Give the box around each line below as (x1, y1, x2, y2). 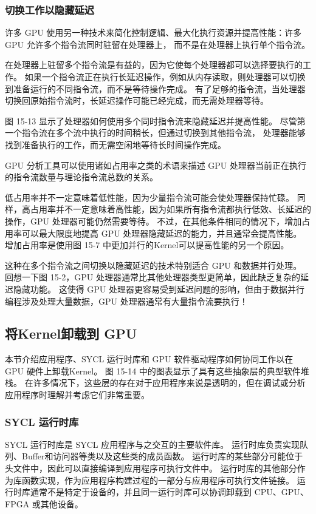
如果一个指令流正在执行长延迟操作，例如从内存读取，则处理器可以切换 (24, 70, 306, 83)
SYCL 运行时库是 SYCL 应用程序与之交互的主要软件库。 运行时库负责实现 (5, 438, 300, 450)
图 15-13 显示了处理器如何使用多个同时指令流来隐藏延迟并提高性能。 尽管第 (5, 114, 306, 127)
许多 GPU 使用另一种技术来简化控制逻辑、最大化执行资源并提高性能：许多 (5, 26, 302, 39)
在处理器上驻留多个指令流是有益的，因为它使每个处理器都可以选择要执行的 (5, 58, 303, 71)
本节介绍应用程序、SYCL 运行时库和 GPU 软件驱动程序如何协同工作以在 (5, 353, 294, 365)
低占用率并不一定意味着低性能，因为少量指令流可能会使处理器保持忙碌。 (5, 191, 294, 203)
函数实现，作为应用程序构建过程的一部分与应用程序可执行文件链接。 (21, 473, 294, 486)
